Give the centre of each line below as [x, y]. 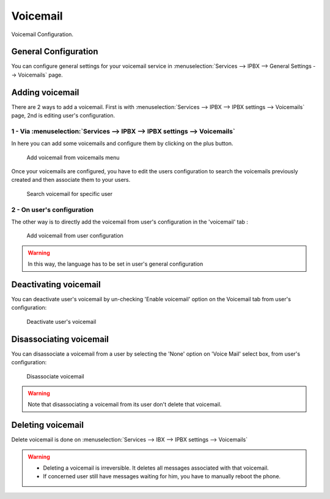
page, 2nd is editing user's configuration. [63, 116]
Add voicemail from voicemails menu [73, 157]
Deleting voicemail [47, 425]
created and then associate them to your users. [71, 180]
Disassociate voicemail [56, 376]
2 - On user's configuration [53, 209]
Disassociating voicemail [60, 339]
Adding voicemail [45, 92]
